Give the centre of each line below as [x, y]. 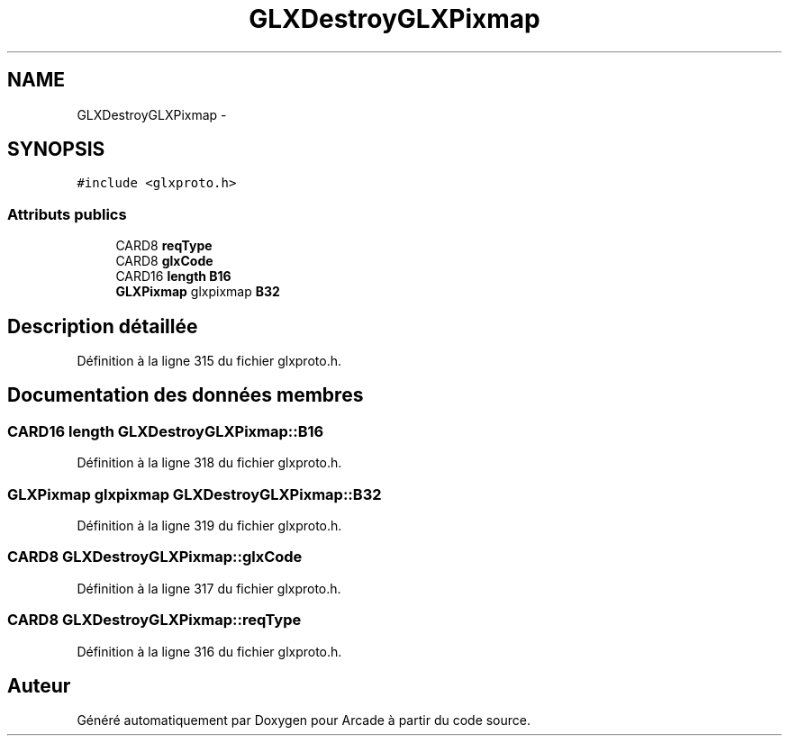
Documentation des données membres [186, 395]
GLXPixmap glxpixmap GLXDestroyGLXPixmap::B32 [195, 494]
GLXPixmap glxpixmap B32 [198, 292]
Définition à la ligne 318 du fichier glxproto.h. [209, 463]
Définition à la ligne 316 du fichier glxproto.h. [209, 651]
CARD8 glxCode [164, 261]
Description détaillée [103, 326]
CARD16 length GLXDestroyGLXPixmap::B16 [166, 431]
